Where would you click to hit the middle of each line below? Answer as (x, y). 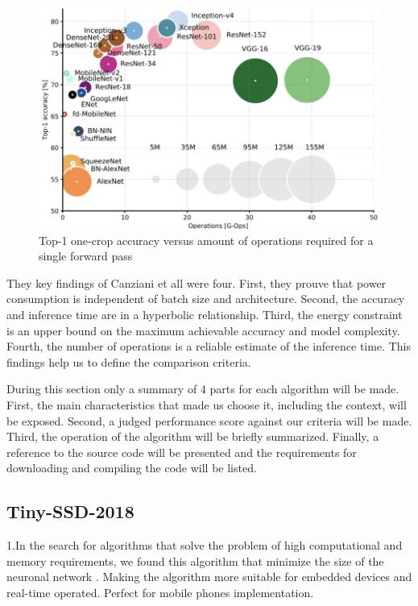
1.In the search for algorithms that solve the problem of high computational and (205, 545)
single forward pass (86, 256)
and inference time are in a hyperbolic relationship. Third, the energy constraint (205, 314)
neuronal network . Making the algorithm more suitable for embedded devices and (209, 577)
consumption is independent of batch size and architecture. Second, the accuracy (206, 299)
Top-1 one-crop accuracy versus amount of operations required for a (206, 240)
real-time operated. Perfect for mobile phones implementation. (160, 592)
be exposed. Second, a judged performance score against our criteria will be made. (209, 420)
